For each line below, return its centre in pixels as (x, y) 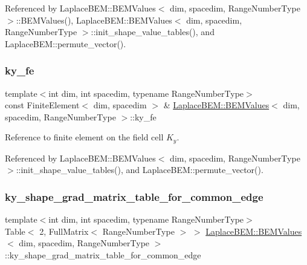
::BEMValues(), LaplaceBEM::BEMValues (94, 20)
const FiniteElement (42, 105)
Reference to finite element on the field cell (84, 137)
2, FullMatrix (64, 231)
